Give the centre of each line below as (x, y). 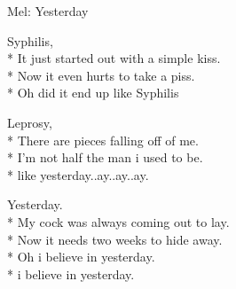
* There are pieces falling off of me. (103, 140)
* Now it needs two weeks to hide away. (115, 239)
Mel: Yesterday (48, 11)
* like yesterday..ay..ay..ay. (78, 174)
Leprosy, (30, 122)
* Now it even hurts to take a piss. (101, 75)
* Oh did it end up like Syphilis (93, 93)
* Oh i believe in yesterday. (81, 257)
